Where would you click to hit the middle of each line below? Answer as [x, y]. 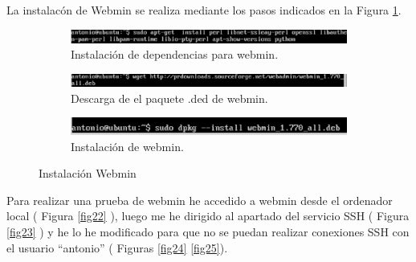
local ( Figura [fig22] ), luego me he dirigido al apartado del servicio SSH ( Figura [208, 216]
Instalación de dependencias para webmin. [175, 54]
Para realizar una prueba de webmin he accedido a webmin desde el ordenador [200, 200]
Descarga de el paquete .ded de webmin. [169, 98]
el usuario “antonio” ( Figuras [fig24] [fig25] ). [117, 247]
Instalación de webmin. [127, 146]
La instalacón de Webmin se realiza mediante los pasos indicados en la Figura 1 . [204, 10]
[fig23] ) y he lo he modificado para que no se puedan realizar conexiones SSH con [208, 232]
